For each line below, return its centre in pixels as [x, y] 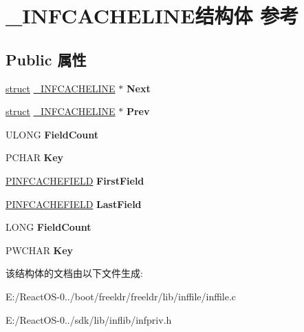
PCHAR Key [35, 157]
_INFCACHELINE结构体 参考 [152, 15]
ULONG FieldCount [52, 134]
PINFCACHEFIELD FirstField [75, 180]
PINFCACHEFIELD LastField [74, 204]
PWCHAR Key [40, 250]
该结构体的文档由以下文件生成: [74, 273]
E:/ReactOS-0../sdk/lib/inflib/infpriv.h [89, 319]
